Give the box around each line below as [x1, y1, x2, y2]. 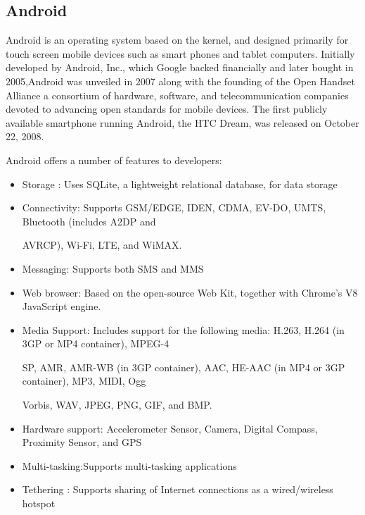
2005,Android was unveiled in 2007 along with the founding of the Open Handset [6, 73, 355, 88]
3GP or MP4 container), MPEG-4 [22, 336, 169, 351]
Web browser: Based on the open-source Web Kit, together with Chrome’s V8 [22, 285, 358, 299]
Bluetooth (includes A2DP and [22, 213, 156, 228]
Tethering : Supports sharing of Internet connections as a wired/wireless [22, 482, 333, 497]
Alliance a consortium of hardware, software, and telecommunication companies [6, 87, 349, 102]
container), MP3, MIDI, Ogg [22, 373, 146, 388]
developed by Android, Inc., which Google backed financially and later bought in [6, 60, 354, 75]
